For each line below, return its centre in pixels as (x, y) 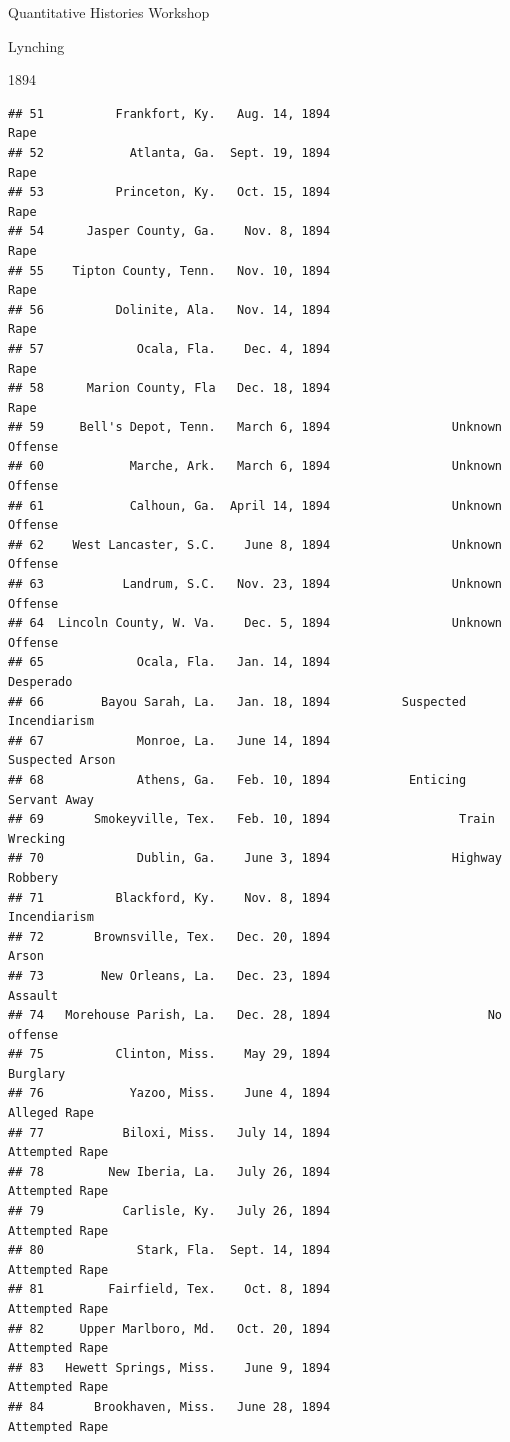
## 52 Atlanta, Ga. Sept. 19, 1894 (169, 152)
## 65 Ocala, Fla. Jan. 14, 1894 (169, 662)
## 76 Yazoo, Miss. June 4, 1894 (169, 1093)
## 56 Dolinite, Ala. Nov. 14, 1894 (169, 309)
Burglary (37, 1073)
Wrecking (37, 838)
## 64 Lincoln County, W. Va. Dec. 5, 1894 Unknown (255, 623)
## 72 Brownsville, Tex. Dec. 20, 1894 (169, 936)
